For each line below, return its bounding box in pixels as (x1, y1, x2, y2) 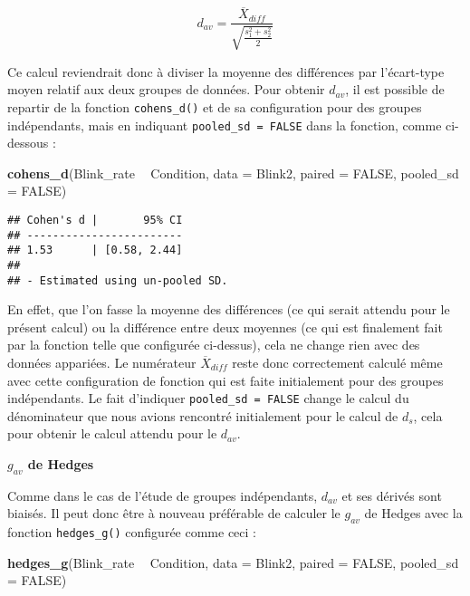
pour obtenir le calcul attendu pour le (7, 424, 217, 443)
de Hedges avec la (364, 504, 463, 523)
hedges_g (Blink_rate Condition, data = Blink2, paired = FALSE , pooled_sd (7, 553, 459, 572)
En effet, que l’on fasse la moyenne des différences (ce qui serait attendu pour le (7, 300, 450, 319)
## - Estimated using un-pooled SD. (7, 274, 228, 287)
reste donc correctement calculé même (232, 353, 443, 372)
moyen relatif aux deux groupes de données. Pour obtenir (7, 80, 325, 99)
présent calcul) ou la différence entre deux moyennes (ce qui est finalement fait (7, 317, 443, 336)
